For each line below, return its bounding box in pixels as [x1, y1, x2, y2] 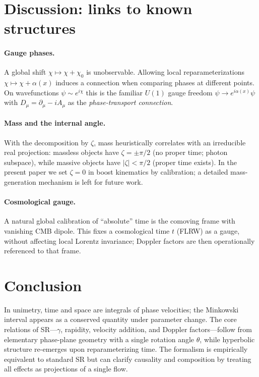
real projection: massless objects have [4, 147, 119, 157]
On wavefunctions [4, 87, 59, 97]
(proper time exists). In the [152, 156, 237, 167]
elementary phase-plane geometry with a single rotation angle [4, 334, 195, 344]
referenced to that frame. [4, 245, 81, 256]
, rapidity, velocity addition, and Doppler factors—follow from [60, 324, 252, 335]
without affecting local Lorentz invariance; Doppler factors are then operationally [4, 235, 255, 246]
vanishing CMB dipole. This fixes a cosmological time [4, 225, 170, 236]
